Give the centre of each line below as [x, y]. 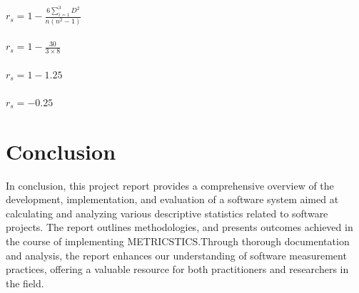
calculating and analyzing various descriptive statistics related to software [167, 213]
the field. [25, 283]
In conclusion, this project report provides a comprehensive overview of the [170, 185]
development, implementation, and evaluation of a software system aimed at [172, 199]
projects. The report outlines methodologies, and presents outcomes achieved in [179, 227]
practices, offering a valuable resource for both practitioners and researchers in [177, 269]
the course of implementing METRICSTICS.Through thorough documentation [178, 241]
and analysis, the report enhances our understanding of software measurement [176, 255]
